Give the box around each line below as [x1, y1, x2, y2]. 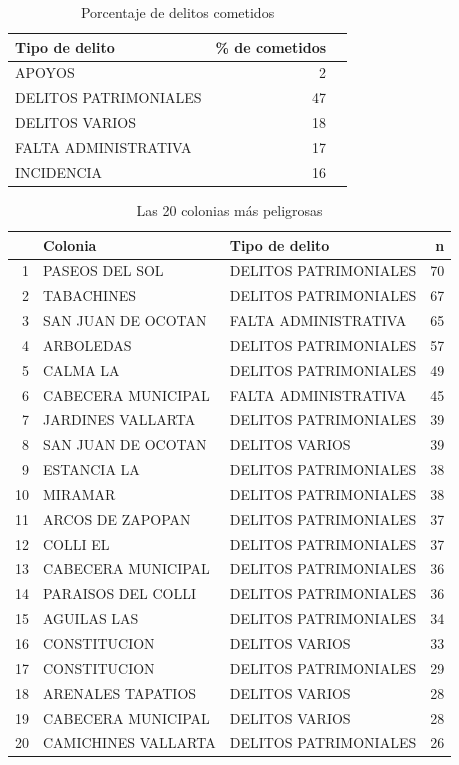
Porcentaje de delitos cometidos [80, 2, 275, 22]
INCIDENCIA [15, 161, 103, 182]
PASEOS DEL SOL [43, 260, 164, 281]
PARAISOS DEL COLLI [43, 583, 197, 604]
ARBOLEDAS [43, 334, 132, 355]
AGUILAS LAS [43, 608, 139, 629]
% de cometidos [215, 36, 327, 57]
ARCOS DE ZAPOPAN [43, 508, 191, 529]
